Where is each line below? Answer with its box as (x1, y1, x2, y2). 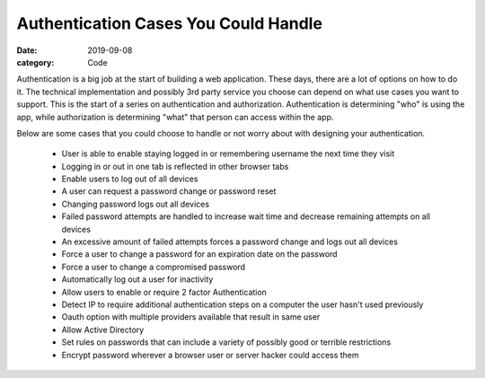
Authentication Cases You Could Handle (16, 13, 323, 33)
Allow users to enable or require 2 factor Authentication (61, 286, 267, 297)
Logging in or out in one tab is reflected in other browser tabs (61, 161, 289, 171)
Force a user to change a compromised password (61, 261, 246, 272)
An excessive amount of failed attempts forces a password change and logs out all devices (61, 236, 399, 247)
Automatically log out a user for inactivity (61, 274, 214, 285)
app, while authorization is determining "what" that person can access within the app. (16, 111, 334, 122)
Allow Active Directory (61, 324, 145, 335)
